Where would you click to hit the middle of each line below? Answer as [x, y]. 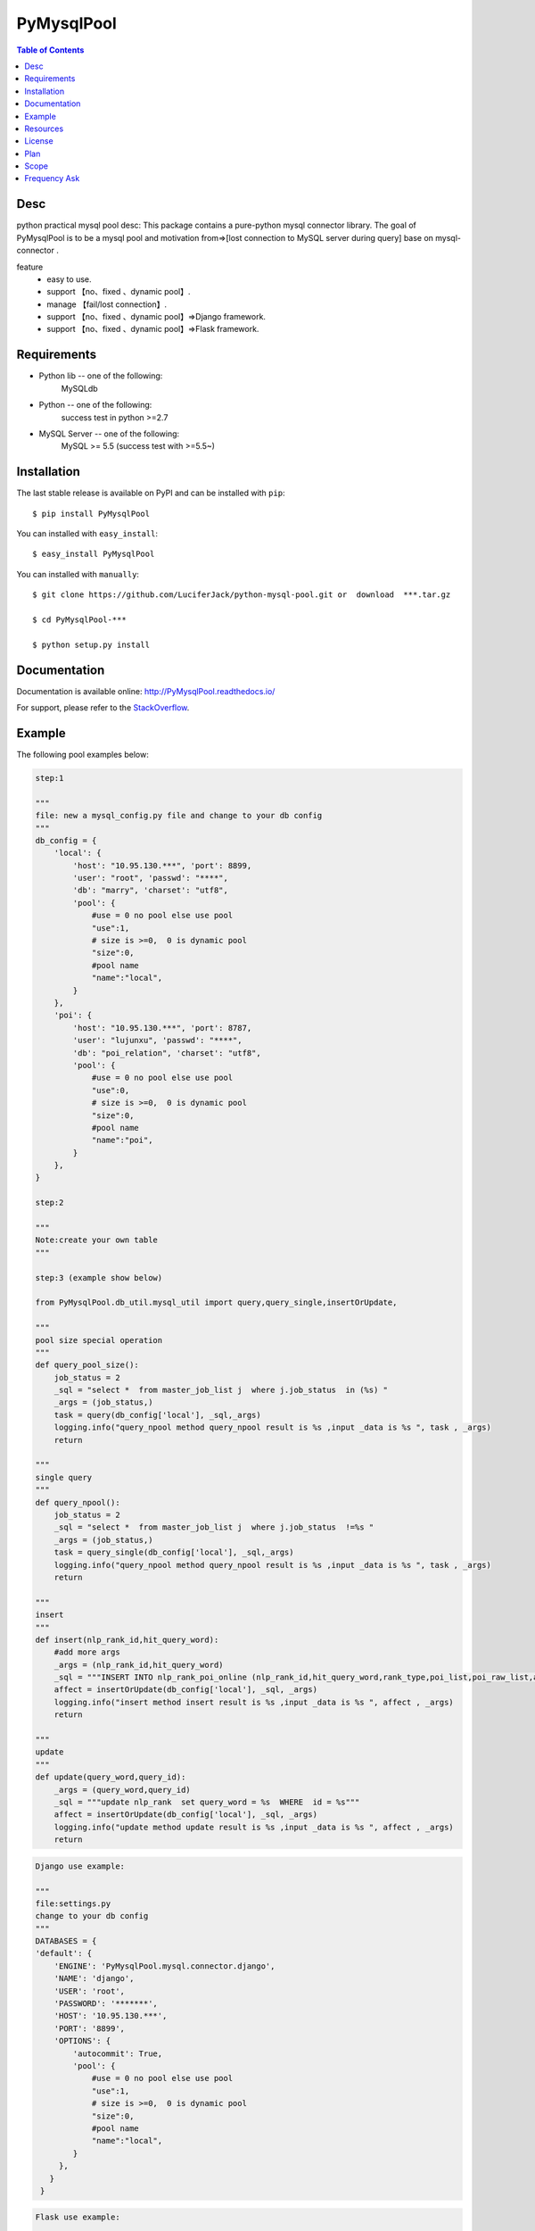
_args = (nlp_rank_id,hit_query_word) [139, 1665]
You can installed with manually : [78, 574]
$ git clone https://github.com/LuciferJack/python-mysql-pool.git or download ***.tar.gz [242, 595]
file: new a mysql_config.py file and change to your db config [179, 816]
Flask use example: [78, 2217]
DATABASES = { [66, 1941]
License [39, 141]
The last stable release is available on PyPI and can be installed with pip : [151, 493]
